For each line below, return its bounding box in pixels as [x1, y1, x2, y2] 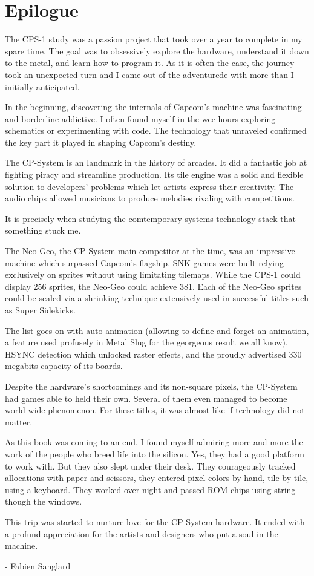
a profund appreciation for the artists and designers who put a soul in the [5, 527, 278, 540]
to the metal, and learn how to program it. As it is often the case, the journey [5, 56, 295, 69]
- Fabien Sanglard [5, 559, 71, 572]
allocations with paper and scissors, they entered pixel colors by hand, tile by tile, [5, 471, 309, 484]
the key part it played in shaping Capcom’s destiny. [5, 136, 197, 148]
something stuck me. [5, 224, 81, 237]
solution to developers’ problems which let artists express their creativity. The [5, 180, 294, 192]
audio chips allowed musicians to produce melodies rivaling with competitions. [5, 192, 295, 205]
